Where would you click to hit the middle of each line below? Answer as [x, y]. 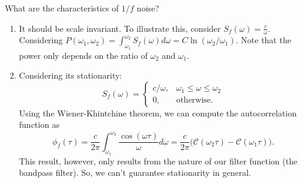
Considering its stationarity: [71, 75]
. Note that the [263, 40]
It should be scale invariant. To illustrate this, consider [120, 28]
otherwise [194, 100]
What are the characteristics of [62, 8]
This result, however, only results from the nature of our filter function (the [158, 160]
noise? [148, 8]
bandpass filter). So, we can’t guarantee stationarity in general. [135, 172]
